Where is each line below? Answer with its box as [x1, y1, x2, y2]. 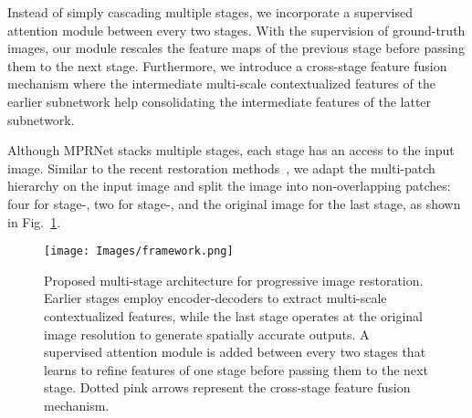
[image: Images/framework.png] [44, 245, 234, 258]
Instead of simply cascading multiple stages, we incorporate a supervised [7, 3, 413, 21]
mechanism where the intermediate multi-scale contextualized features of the [7, 74, 435, 93]
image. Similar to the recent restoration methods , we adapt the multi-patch [7, 158, 435, 177]
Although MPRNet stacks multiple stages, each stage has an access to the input [7, 141, 455, 160]
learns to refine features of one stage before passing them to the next [44, 360, 428, 379]
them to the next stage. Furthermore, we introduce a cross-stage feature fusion [7, 56, 447, 75]
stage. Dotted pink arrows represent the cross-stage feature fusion [44, 378, 411, 397]
